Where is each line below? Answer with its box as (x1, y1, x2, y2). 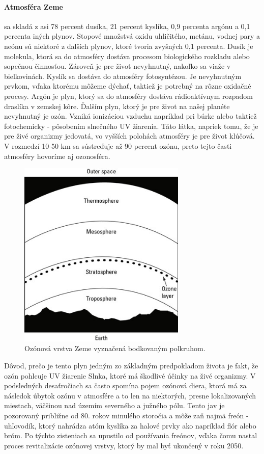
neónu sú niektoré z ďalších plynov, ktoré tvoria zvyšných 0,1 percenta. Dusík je (4, 40, 253, 51)
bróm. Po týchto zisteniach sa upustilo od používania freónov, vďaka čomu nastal (4, 430, 257, 441)
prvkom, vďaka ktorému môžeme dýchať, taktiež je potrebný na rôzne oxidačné (4, 81, 251, 91)
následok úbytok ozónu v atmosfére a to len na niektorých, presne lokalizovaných (4, 390, 256, 400)
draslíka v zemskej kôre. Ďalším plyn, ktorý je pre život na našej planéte (4, 100, 230, 111)
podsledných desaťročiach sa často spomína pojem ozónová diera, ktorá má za (4, 380, 247, 391)
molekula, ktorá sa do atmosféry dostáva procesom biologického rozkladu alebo (4, 50, 250, 61)
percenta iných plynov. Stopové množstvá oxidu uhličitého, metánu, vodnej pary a (4, 31, 260, 41)
